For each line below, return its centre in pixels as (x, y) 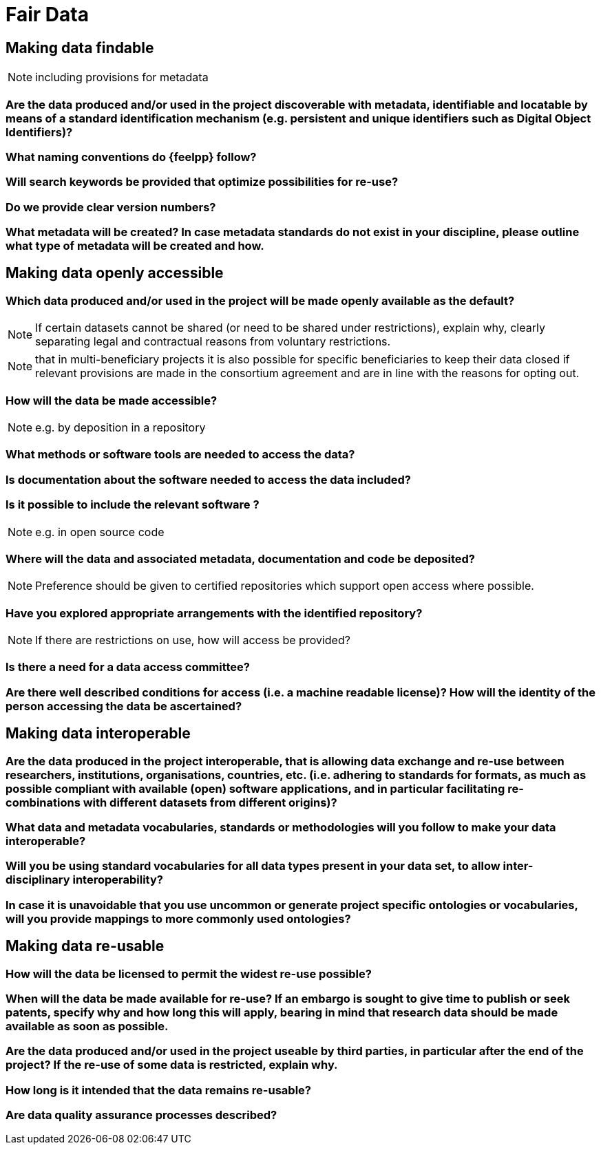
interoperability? (118, 880)
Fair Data (47, 14)
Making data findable (80, 47)
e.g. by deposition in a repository (120, 428)
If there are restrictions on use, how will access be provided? (193, 640)
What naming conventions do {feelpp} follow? (131, 157)
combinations (43, 802)
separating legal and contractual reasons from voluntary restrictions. (213, 342)
